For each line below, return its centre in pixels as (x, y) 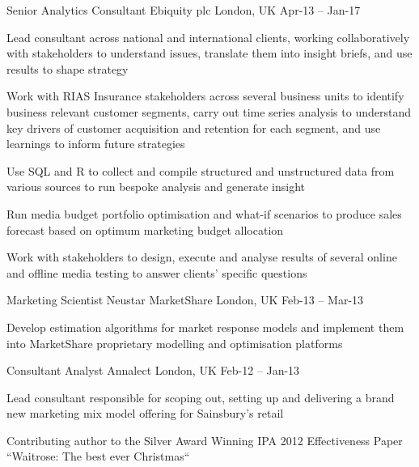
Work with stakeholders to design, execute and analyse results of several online (202, 257)
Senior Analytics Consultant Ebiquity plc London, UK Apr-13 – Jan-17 (184, 10)
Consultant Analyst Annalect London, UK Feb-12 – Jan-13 (153, 370)
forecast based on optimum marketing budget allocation (145, 229)
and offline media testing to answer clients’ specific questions (157, 272)
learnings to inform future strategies (96, 144)
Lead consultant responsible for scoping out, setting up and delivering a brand (201, 397)
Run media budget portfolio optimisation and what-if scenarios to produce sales (204, 213)
